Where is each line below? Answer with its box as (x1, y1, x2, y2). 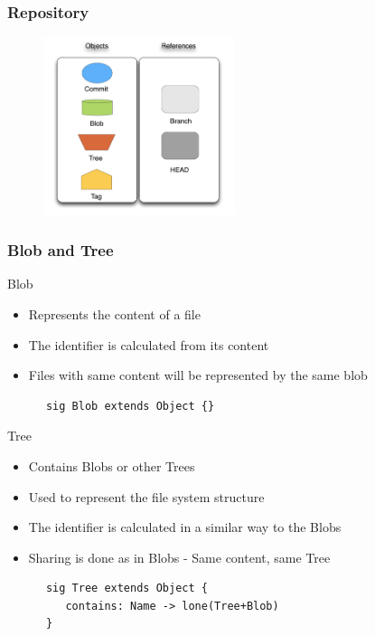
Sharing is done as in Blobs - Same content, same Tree (28, 547, 331, 566)
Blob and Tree (7, 239, 114, 261)
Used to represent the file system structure (28, 487, 265, 506)
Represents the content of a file (28, 304, 201, 323)
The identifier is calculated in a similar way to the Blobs (28, 517, 342, 536)
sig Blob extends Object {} (45, 399, 215, 413)
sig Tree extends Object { (45, 582, 208, 595)
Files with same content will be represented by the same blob (28, 365, 368, 384)
